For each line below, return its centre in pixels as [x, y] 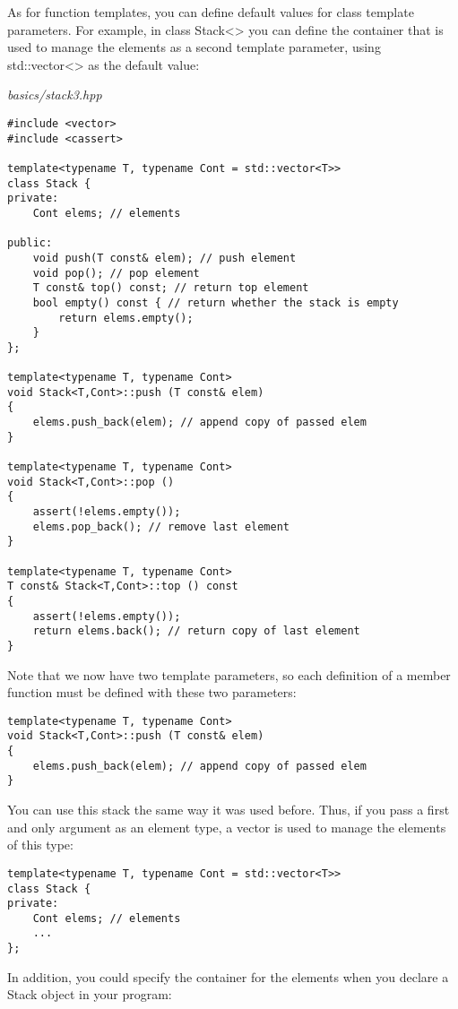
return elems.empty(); [126, 318]
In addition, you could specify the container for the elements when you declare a [228, 976]
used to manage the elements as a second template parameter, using [194, 47]
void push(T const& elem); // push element [164, 258]
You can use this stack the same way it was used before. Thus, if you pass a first [229, 810]
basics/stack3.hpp [55, 95]
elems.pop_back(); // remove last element [161, 526]
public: [30, 243]
